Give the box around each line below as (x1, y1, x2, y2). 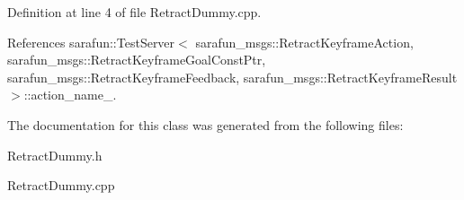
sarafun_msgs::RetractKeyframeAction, (195, 32, 414, 51)
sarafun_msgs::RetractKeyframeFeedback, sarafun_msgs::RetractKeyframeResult (7, 67, 458, 86)
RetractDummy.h (7, 145, 103, 164)
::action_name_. (23, 85, 117, 104)
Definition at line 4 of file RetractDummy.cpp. (7, 3, 262, 21)
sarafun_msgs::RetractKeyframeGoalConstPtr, (7, 50, 266, 69)
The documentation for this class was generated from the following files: (7, 115, 404, 134)
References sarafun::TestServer (7, 32, 175, 51)
